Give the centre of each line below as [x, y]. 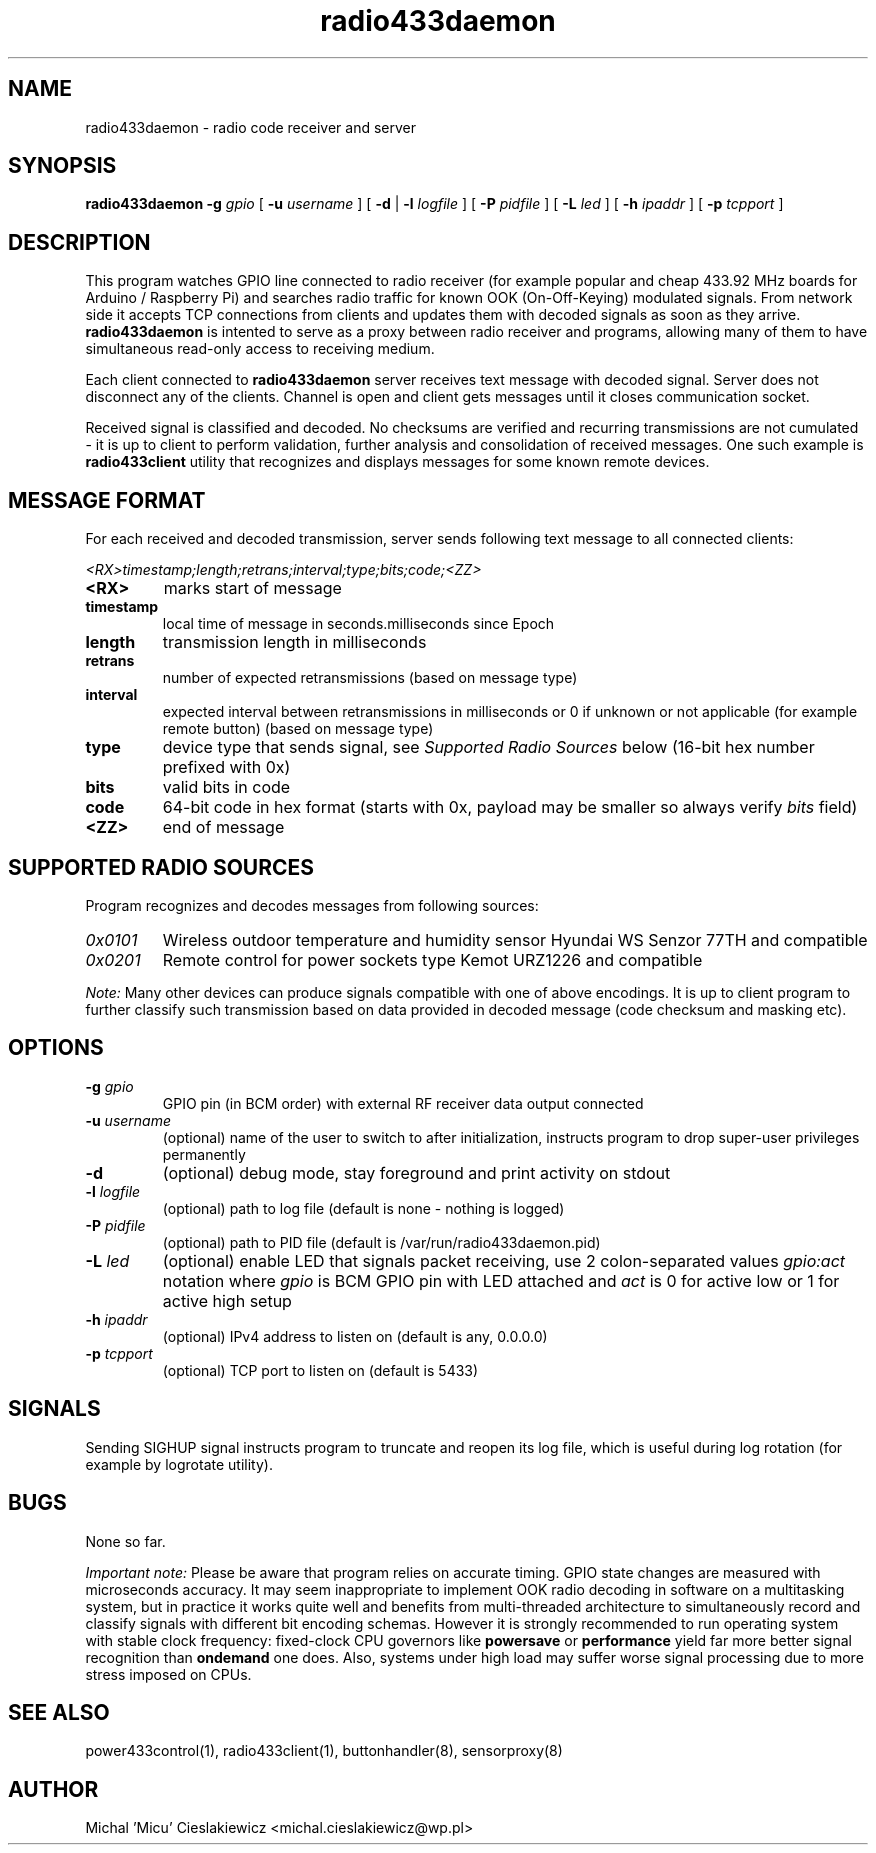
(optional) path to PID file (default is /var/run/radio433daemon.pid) [381, 1242]
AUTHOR [53, 1789]
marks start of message [252, 588]
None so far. [125, 1541]
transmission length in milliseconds [294, 642]
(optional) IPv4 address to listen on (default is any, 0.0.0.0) [355, 1336]
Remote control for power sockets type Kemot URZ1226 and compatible [432, 959]
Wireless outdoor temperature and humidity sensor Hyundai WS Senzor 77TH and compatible [515, 939]
